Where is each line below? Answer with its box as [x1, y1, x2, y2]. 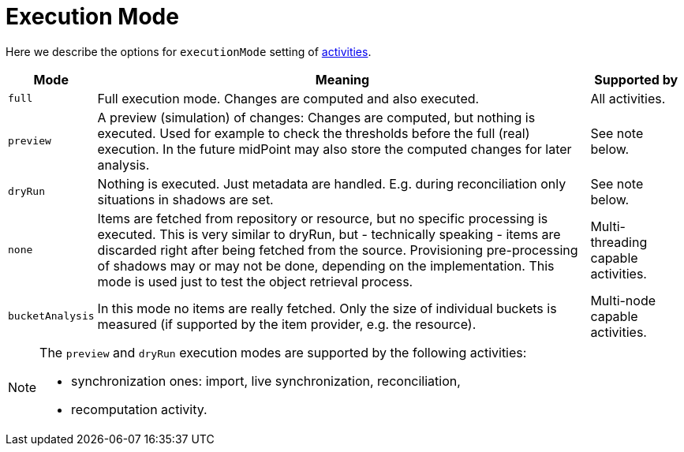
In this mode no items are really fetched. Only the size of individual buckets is [97, 300, 557, 316]
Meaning [315, 71, 370, 88]
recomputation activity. [71, 401, 207, 417]
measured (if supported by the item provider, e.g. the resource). [97, 316, 477, 332]
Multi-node [590, 292, 656, 308]
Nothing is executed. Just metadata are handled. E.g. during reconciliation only [97, 175, 566, 192]
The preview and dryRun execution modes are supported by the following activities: [39, 344, 527, 360]
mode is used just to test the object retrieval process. [97, 273, 413, 290]
